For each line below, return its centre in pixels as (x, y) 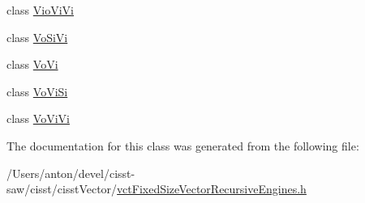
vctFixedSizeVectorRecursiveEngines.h (212, 189)
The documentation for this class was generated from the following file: (183, 145)
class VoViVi (38, 118)
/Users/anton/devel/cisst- (71, 173)
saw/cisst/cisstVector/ (62, 189)
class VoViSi (37, 91)
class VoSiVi (37, 37)
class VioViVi (40, 10)
